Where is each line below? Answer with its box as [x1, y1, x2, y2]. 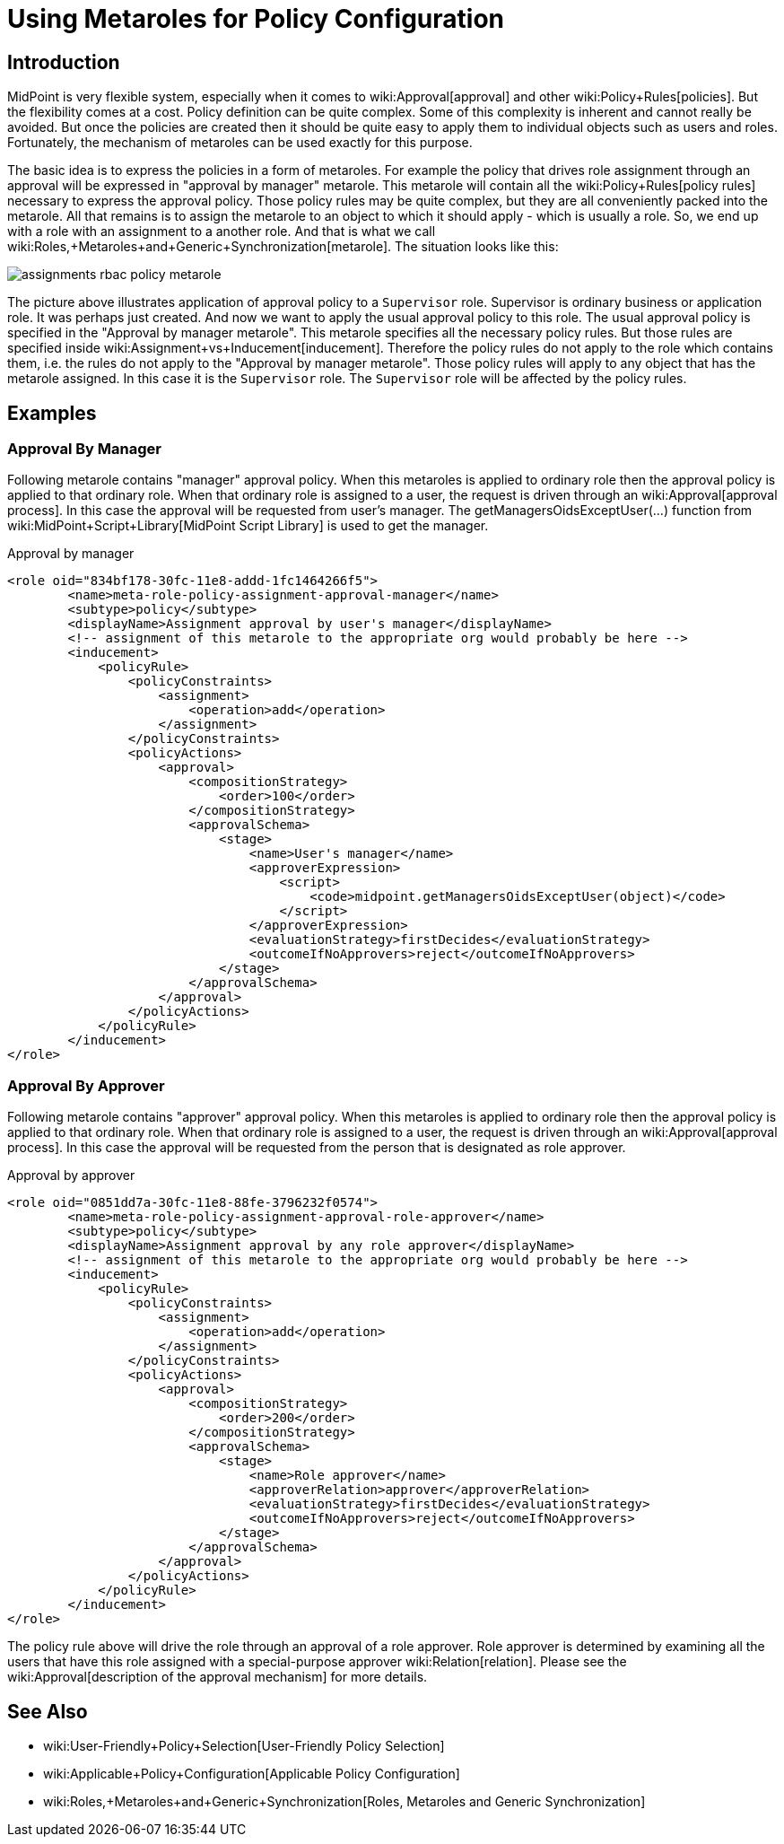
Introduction [7, 50, 120, 74]
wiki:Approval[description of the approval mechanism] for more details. [7, 1669, 428, 1685]
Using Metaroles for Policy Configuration [7, 4, 504, 34]
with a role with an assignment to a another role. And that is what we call [7, 223, 436, 240]
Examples [7, 401, 97, 424]
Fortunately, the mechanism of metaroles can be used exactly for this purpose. [7, 135, 473, 151]
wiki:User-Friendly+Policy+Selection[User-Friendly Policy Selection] [43, 1737, 445, 1753]
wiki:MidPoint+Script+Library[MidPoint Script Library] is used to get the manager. [7, 518, 489, 534]
